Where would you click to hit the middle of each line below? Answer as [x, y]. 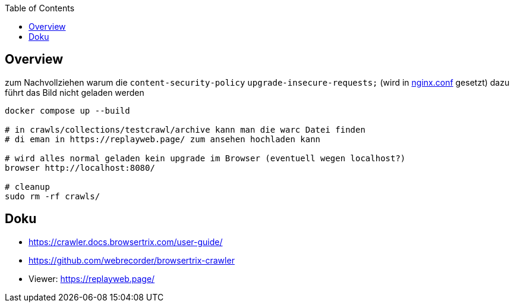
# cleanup [27, 187]
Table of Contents [40, 8]
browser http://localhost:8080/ [80, 167]
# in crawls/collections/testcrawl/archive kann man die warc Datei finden [185, 129]
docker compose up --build [67, 110]
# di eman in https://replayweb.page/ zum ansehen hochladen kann [163, 139]
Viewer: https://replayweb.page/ [92, 278]
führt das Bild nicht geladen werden [75, 92]
